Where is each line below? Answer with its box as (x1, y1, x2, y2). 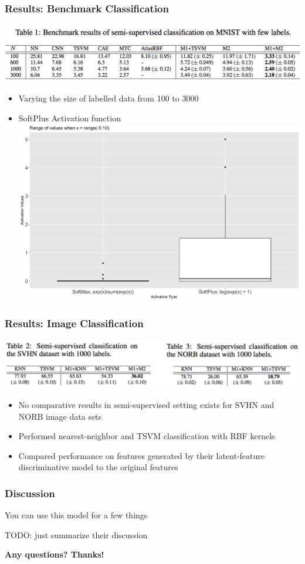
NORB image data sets (18, 410, 102, 422)
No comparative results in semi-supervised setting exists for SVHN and (18, 399, 274, 411)
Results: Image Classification (5, 316, 144, 331)
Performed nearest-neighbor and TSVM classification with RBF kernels (18, 430, 275, 442)
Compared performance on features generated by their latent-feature (18, 449, 265, 461)
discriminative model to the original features (18, 461, 178, 473)
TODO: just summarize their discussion (5, 528, 148, 541)
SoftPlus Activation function (18, 112, 121, 124)
